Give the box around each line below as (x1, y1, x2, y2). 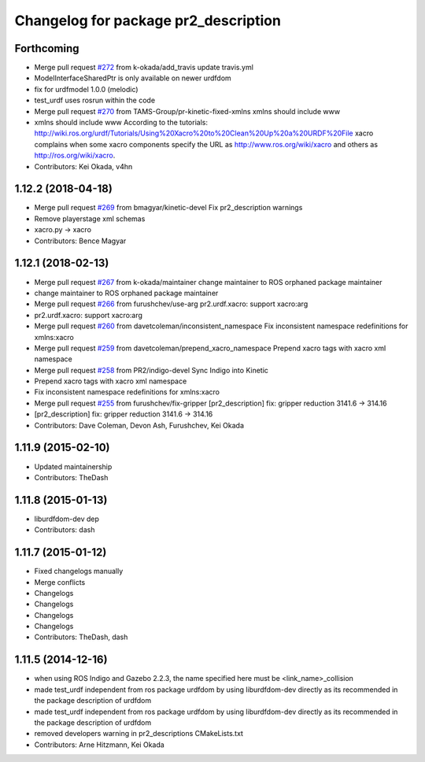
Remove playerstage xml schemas (34, 213, 146, 224)
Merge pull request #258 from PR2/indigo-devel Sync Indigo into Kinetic (34, 365, 269, 375)
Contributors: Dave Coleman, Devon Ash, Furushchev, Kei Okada (34, 420, 244, 430)
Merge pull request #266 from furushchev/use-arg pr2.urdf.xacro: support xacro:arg (34, 299, 309, 309)
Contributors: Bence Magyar (34, 236, 127, 246)
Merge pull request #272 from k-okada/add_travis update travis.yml (34, 63, 253, 72)
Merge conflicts (34, 577, 86, 586)
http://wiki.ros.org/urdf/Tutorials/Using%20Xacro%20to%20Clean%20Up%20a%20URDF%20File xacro (34, 128, 374, 138)
